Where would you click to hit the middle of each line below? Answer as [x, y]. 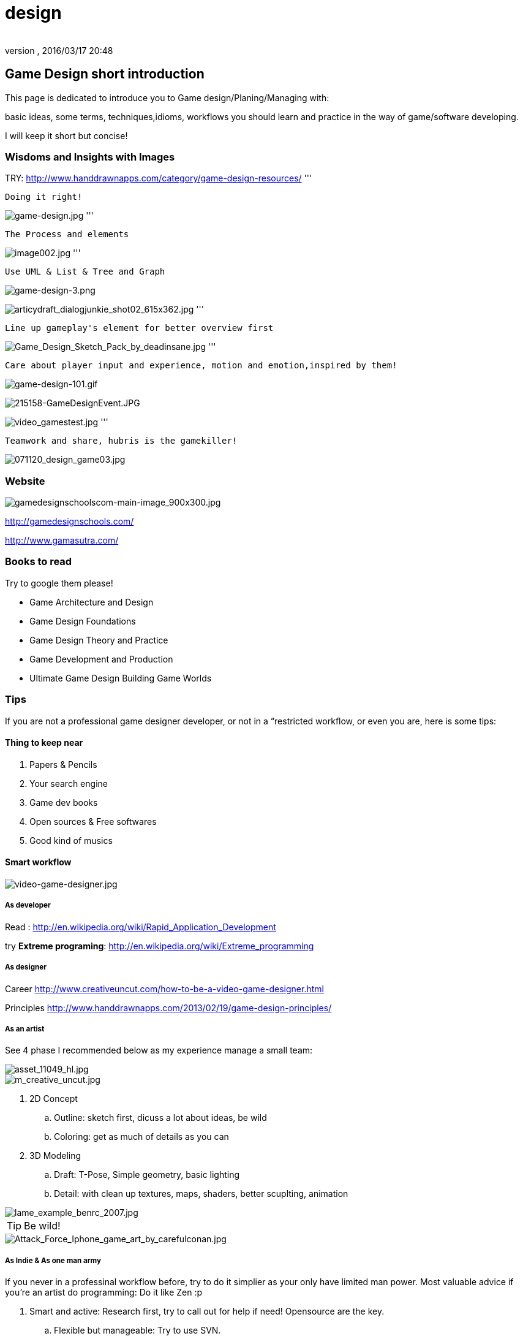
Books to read [39, 562]
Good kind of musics [71, 840]
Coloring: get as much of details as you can [141, 1137]
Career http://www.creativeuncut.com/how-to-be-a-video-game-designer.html [164, 989]
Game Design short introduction [105, 74]
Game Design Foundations [83, 621]
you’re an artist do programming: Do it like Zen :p [104, 1292]
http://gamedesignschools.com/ [70, 522]
